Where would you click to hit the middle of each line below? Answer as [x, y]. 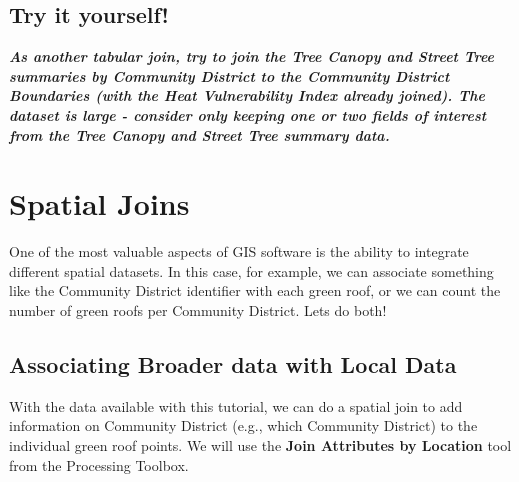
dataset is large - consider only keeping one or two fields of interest [248, 114]
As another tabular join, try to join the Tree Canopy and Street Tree [251, 56]
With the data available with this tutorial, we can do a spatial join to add [236, 405]
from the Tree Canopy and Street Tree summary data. [199, 134]
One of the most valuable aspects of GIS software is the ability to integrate [239, 251]
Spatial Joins [99, 203]
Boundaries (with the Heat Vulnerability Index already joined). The [247, 95]
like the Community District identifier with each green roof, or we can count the [255, 290]
